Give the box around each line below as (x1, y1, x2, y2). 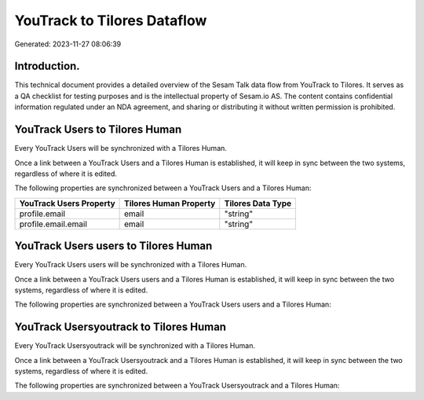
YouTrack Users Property (19, 197, 115, 208)
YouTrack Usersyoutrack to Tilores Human (14, 321, 227, 334)
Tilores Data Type (224, 197, 292, 208)
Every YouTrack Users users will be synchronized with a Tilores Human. (14, 260, 247, 270)
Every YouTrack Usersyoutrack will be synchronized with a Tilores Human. (14, 341, 255, 350)
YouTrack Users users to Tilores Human (14, 240, 213, 253)
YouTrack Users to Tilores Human (14, 123, 182, 137)
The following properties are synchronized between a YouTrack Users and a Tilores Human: (14, 183, 312, 193)
